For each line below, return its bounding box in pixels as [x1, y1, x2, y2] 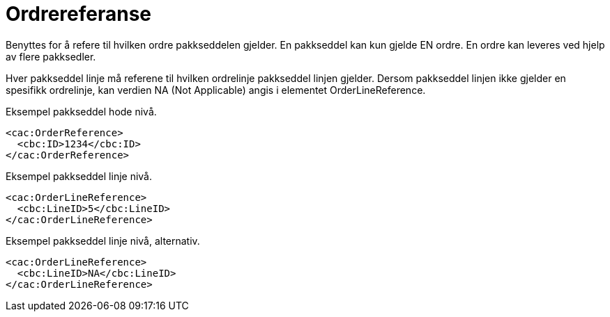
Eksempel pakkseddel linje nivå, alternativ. [6, 234, 200, 247]
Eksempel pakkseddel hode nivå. [6, 105, 157, 117]
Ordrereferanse [6, 2, 152, 26]
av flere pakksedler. [6, 50, 96, 63]
